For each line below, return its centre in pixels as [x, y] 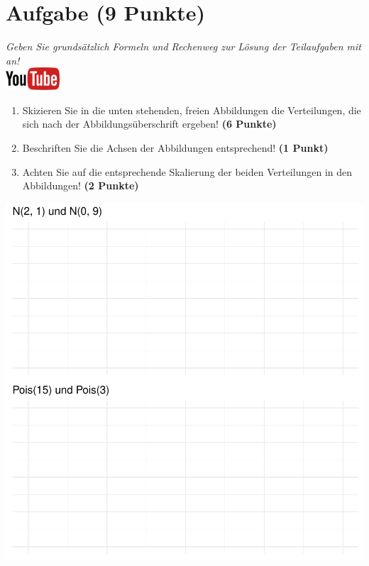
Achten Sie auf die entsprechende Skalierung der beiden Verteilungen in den [187, 171]
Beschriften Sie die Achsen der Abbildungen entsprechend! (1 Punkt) [175, 147]
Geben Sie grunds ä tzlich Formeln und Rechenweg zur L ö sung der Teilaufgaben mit [183, 46]
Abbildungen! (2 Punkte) [81, 185]
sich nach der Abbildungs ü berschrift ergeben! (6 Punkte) [149, 124]
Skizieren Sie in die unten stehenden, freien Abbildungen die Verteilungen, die [192, 110]
